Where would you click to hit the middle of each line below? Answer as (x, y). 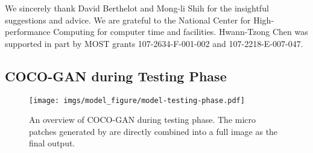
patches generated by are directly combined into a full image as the (153, 131)
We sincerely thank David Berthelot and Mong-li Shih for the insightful (137, 8)
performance (28, 32)
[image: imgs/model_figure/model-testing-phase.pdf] (137, 100)
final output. (52, 143)
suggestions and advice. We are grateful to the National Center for (128, 20)
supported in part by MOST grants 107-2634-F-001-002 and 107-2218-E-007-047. (154, 43)
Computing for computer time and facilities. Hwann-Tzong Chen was (181, 32)
